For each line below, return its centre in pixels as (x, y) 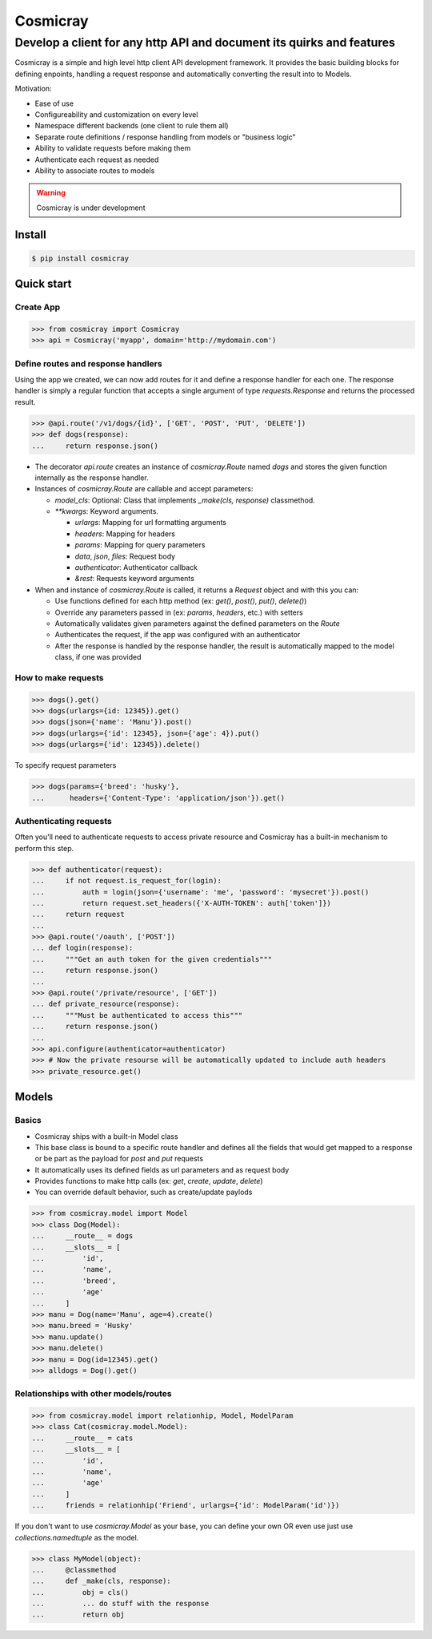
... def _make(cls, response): (101, 1581)
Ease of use (54, 103)
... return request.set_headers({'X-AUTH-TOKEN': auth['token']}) (182, 903)
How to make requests (59, 677)
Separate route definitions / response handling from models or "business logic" (165, 137)
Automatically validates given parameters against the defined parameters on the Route (197, 623)
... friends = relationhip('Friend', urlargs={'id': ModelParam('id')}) (186, 1506)
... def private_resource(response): (106, 1004)
